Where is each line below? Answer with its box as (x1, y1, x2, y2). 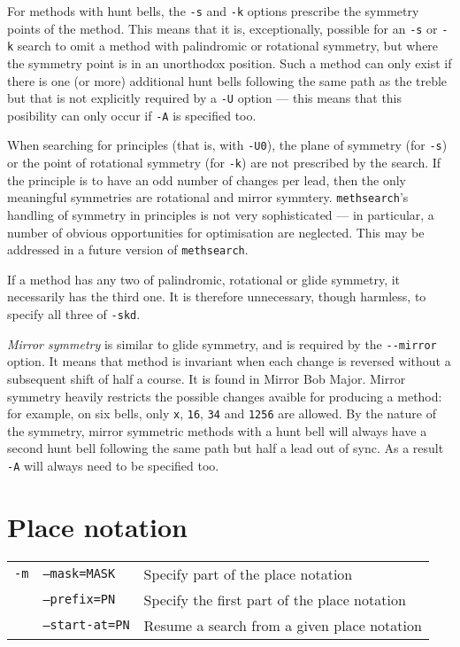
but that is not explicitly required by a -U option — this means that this (7, 89, 402, 107)
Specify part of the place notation (143, 563, 353, 584)
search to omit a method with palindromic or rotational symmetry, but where (17, 36, 439, 55)
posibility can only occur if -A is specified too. (7, 105, 257, 124)
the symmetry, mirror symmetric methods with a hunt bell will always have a (7, 421, 427, 440)
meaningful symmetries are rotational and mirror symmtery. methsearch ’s (7, 188, 409, 207)
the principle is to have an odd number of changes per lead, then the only (7, 170, 407, 189)
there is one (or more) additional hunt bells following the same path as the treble (7, 71, 448, 90)
